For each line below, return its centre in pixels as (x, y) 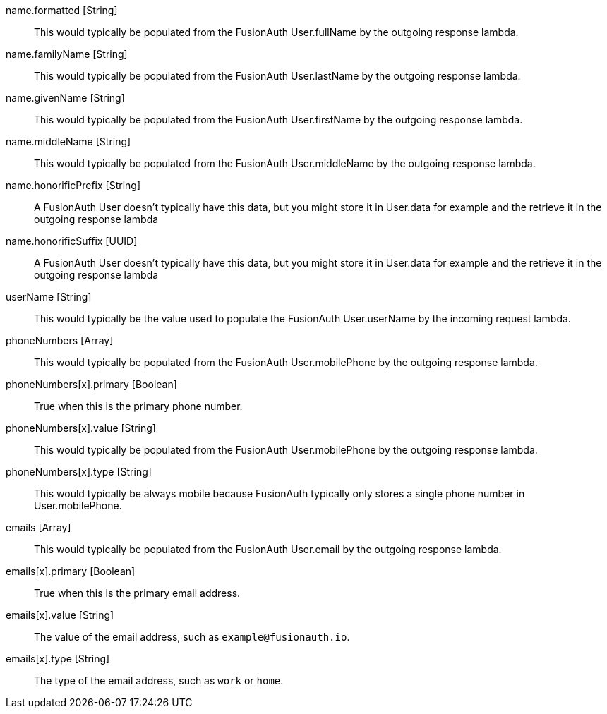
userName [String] (49, 297)
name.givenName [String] (65, 98)
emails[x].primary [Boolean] (71, 571)
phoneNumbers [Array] (60, 340)
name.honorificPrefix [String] (73, 185)
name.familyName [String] (67, 54)
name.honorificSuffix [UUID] (72, 241)
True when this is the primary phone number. (138, 406)
